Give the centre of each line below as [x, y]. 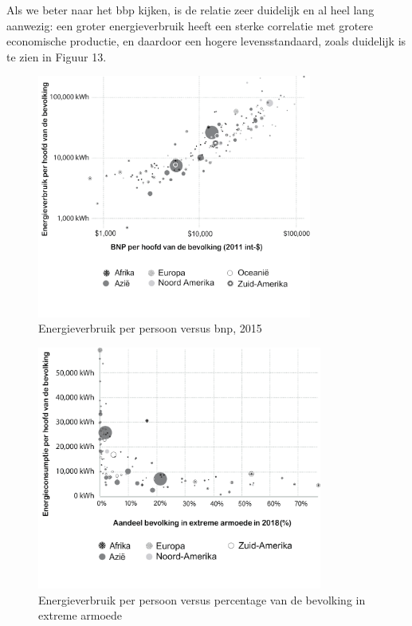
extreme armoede [80, 615]
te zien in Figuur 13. [57, 56]
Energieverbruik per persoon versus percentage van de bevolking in [202, 599]
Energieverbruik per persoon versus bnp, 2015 [150, 328]
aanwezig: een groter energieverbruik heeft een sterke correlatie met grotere [190, 25]
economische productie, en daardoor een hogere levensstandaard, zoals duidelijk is [206, 41]
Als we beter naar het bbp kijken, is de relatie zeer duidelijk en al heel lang [190, 10]
